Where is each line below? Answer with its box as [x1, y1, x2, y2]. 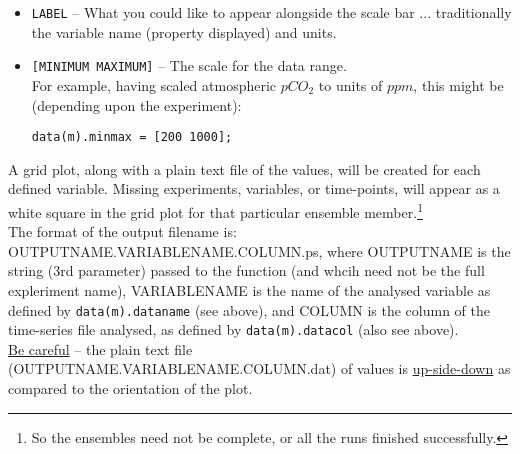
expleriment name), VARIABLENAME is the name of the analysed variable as [8, 279, 491, 300]
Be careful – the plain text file [8, 338, 193, 359]
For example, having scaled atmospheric [31, 74, 277, 95]
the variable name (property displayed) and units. [31, 21, 337, 42]
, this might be [413, 74, 504, 95]
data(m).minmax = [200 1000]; [31, 130, 233, 145]
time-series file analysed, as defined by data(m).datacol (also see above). [8, 319, 459, 340]
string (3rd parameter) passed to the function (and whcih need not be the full [8, 260, 485, 281]
